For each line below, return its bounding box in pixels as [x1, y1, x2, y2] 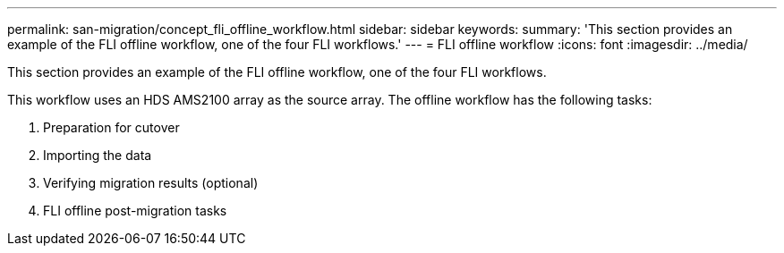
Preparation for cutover [43, 120, 180, 135]
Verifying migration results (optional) [43, 175, 259, 190]
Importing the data [43, 148, 152, 163]
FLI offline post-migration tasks [43, 203, 227, 218]
